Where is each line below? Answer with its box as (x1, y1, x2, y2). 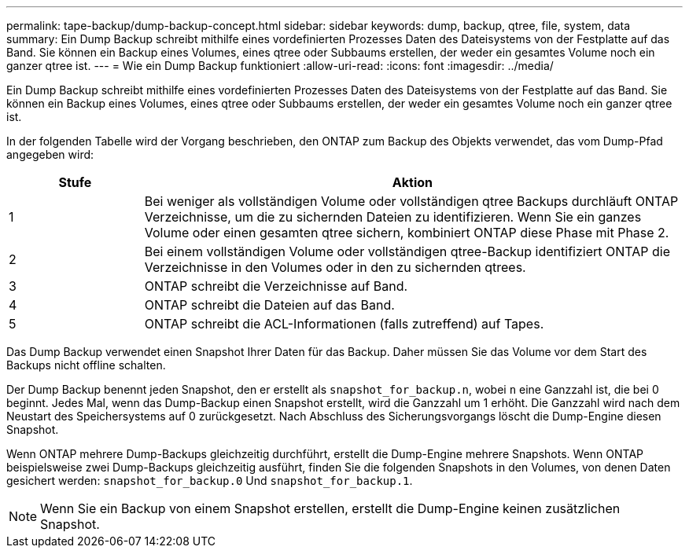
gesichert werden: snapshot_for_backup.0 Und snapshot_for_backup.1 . (6, 474, 413, 487)
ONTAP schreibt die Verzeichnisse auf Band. (144, 278, 408, 294)
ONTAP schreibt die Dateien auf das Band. (144, 297, 395, 313)
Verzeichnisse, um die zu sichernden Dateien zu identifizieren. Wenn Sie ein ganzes (144, 209, 642, 225)
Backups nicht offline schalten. (6, 358, 166, 372)
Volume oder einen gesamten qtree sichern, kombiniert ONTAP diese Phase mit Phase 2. (144, 225, 669, 240)
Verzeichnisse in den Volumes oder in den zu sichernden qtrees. (144, 259, 526, 275)
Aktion (392, 174, 433, 190)
